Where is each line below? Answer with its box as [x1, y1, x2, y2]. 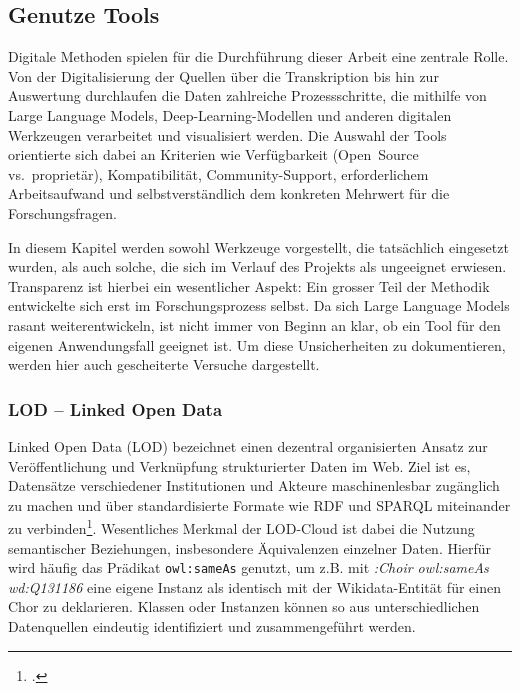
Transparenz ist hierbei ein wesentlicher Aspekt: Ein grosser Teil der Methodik [8, 275, 490, 296]
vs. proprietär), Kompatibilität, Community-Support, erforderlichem [8, 163, 429, 184]
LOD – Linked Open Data [8, 396, 223, 421]
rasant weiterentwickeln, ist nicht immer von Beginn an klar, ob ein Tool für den [8, 314, 501, 335]
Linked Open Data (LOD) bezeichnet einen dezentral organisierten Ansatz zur [8, 435, 488, 456]
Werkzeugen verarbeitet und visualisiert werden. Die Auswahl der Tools [8, 124, 447, 145]
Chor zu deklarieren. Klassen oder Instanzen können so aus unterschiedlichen [8, 596, 480, 617]
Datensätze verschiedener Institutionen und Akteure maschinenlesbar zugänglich [8, 475, 500, 496]
